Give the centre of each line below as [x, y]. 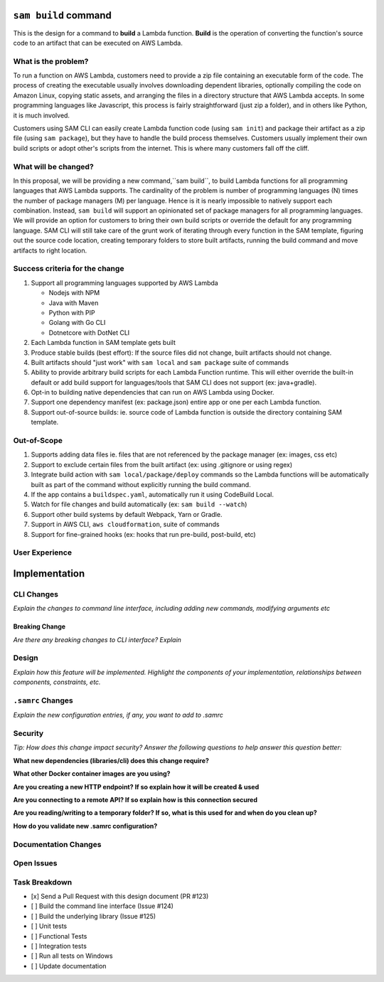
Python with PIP [72, 312]
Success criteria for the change [69, 269]
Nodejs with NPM [74, 293]
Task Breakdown [43, 882]
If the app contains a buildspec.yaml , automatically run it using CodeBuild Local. [152, 494]
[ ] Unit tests [49, 926]
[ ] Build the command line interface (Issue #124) [102, 906]
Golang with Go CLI [77, 323]
